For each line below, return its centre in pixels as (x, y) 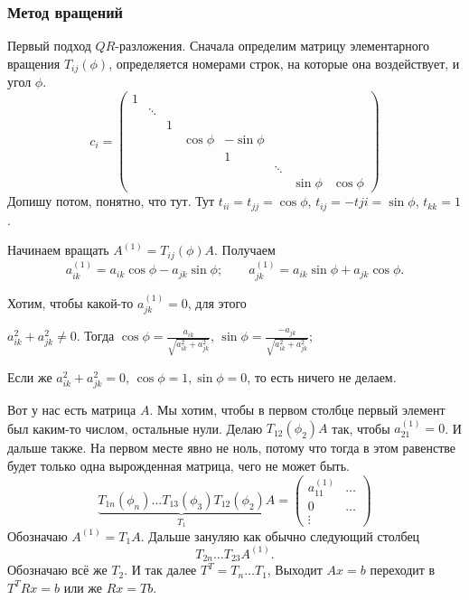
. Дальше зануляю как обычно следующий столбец (280, 535)
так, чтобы (361, 428)
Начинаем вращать (58, 250)
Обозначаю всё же (57, 570)
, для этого (217, 302)
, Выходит (295, 570)
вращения (34, 63)
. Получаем (245, 250)
